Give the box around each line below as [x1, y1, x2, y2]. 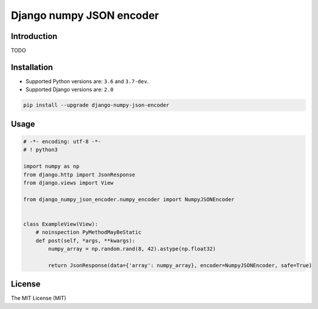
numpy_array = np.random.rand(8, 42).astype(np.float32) [48, 245, 216, 252]
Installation [11, 62, 53, 72]
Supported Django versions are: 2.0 [25, 86, 114, 93]
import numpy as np [23, 163, 79, 170]
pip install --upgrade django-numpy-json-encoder [23, 102, 170, 109]
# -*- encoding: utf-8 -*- [23, 138, 101, 144]
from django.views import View [23, 179, 114, 186]
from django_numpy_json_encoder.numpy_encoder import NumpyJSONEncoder [23, 196, 235, 203]
